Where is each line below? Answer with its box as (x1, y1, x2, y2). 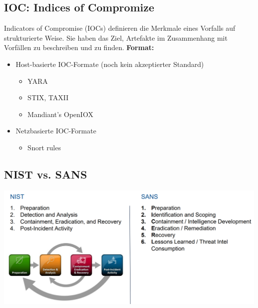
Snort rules (27, 142, 61, 152)
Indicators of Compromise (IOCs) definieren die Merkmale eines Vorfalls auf (4, 23, 236, 33)
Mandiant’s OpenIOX (27, 109, 93, 119)
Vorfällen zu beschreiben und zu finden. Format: (4, 42, 154, 53)
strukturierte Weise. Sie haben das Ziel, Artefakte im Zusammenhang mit (4, 32, 228, 43)
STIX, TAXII (27, 92, 69, 103)
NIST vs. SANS (4, 166, 87, 182)
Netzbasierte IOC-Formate (15, 125, 96, 136)
